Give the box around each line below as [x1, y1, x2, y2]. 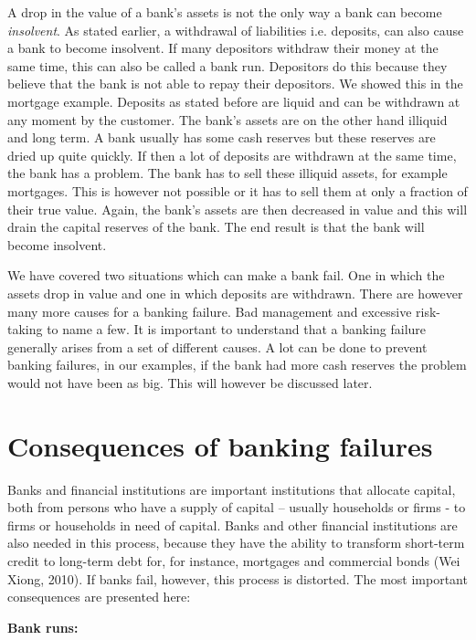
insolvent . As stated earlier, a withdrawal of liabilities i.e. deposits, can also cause [7, 20, 464, 39]
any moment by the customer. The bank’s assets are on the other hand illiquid [7, 110, 448, 129]
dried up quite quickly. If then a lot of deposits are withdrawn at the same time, [7, 145, 457, 164]
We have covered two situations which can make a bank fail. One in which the [7, 266, 445, 285]
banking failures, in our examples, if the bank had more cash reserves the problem [7, 355, 467, 374]
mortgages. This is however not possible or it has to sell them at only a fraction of [7, 181, 468, 200]
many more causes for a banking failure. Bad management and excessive [7, 301, 412, 320]
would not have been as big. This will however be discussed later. [7, 372, 373, 392]
